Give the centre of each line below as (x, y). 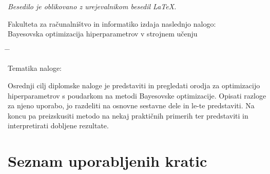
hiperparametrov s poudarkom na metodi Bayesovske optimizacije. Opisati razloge (137, 95)
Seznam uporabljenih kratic (108, 161)
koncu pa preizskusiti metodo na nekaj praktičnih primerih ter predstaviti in (128, 115)
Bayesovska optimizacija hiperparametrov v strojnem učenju (103, 34)
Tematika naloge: (35, 68)
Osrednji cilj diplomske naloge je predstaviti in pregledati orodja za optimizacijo (134, 85)
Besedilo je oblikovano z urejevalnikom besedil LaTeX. (92, 6)
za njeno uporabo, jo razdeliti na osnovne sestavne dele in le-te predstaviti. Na (131, 105)
